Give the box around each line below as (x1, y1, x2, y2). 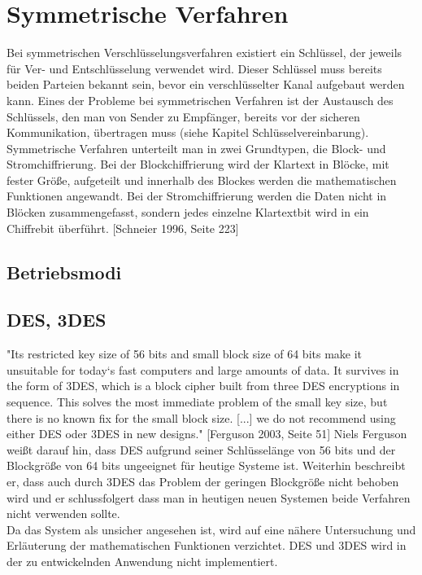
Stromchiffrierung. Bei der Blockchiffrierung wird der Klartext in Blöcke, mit (7, 156, 389, 173)
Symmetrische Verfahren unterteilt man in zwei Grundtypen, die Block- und (7, 139, 386, 156)
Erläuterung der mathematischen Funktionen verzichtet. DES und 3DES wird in (7, 537, 407, 554)
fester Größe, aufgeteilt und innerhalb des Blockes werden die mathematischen (7, 171, 397, 188)
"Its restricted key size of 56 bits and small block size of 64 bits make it (7, 345, 363, 362)
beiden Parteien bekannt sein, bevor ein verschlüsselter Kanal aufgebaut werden (7, 76, 405, 93)
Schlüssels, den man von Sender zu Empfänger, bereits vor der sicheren (7, 108, 360, 125)
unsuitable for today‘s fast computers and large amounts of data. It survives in (7, 361, 399, 378)
